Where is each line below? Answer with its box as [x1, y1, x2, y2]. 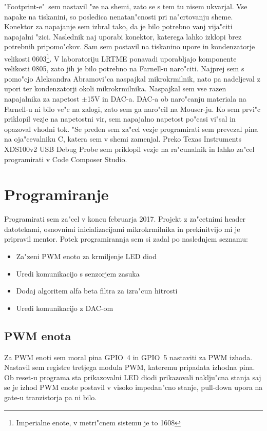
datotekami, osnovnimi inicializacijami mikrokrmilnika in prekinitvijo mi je [4, 223, 240, 234]
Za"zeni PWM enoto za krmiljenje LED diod [16, 251, 157, 262]
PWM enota [4, 327, 71, 343]
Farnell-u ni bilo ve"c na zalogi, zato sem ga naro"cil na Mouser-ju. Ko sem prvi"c [4, 103, 261, 114]
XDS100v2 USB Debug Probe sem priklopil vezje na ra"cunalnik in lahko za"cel [4, 143, 255, 154]
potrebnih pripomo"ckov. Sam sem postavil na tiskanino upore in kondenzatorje [4, 41, 255, 52]
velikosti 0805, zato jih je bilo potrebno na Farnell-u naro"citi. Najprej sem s [4, 63, 244, 74]
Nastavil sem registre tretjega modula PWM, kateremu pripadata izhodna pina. [4, 362, 255, 373]
